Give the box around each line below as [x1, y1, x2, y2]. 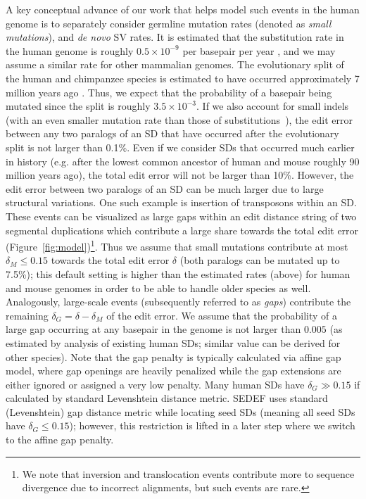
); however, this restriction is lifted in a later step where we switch [69, 418, 355, 433]
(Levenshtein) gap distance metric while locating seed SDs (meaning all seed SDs [6, 404, 355, 419]
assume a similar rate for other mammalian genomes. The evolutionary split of [6, 57, 344, 72]
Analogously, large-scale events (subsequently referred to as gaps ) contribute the [6, 294, 351, 309]
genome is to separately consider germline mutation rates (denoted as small [6, 15, 332, 30]
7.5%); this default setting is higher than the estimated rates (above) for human [6, 266, 351, 281]
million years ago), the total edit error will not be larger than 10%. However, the [6, 168, 354, 182]
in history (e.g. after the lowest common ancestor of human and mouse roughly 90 [6, 153, 360, 168]
